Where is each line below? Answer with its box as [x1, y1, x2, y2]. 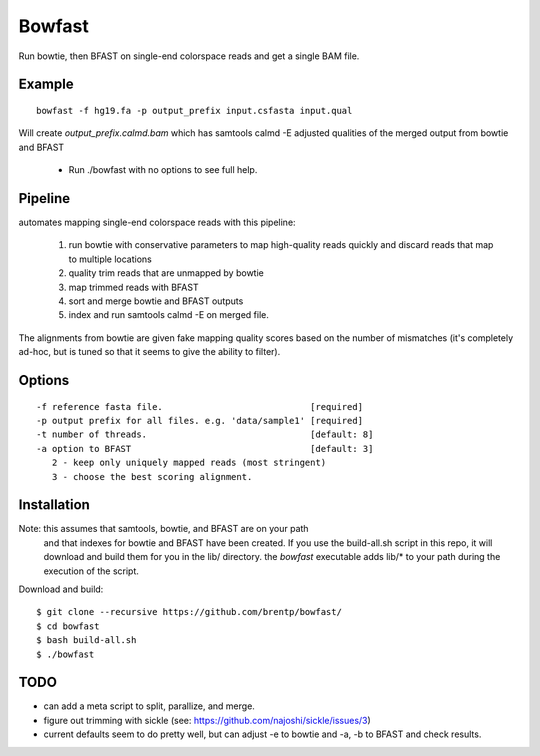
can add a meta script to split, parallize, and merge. [43, 700, 255, 712]
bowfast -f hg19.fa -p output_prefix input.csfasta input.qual [36, 105, 353, 116]
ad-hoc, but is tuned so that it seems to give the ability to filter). [18, 346, 281, 358]
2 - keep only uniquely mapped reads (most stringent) [51, 457, 327, 469]
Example [18, 76, 74, 93]
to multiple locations [68, 253, 152, 265]
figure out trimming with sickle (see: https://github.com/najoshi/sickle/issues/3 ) [43, 714, 372, 726]
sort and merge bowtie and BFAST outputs [68, 295, 244, 307]
